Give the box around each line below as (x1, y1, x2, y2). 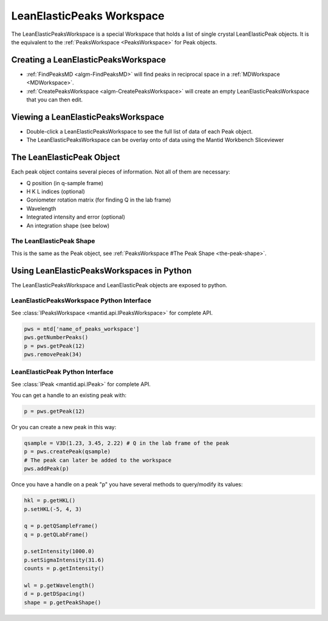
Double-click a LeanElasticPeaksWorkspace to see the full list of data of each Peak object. (26, 127, 253, 135)
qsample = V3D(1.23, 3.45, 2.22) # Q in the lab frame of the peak (24, 439, 230, 446)
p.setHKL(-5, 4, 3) (24, 506, 82, 512)
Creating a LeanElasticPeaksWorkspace (11, 55, 166, 65)
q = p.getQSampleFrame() (24, 523, 98, 529)
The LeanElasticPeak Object (11, 152, 120, 163)
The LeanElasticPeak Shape (11, 237, 95, 245)
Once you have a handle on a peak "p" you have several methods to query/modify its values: (11, 481, 243, 488)
